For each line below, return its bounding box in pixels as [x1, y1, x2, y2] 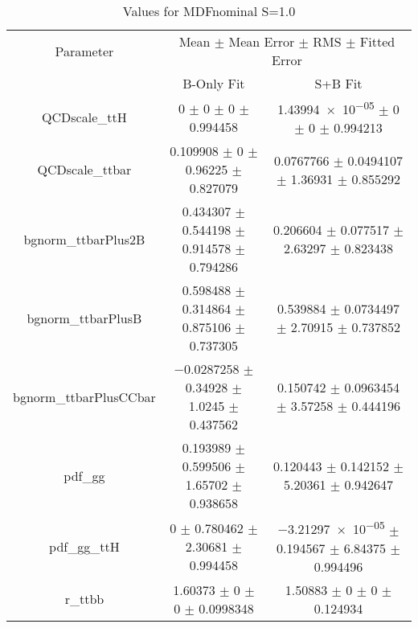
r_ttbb [64, 589, 104, 609]
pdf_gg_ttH [49, 536, 120, 556]
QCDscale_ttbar [37, 160, 132, 179]
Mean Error [228, 32, 295, 51]
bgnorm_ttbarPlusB [27, 308, 142, 327]
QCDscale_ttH [42, 108, 127, 127]
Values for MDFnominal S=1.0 [122, 2, 296, 20]
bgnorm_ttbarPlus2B [23, 229, 145, 248]
